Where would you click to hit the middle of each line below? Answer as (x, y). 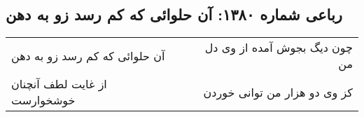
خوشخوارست (43, 100)
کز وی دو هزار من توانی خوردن (278, 92)
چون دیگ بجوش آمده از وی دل (279, 48)
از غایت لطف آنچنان (59, 84)
